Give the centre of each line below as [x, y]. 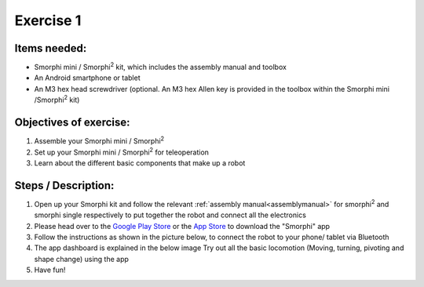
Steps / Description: [64, 185]
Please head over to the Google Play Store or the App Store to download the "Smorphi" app [182, 226]
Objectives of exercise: [72, 123]
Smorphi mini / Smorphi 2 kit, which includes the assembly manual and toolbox [160, 67]
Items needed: [51, 48]
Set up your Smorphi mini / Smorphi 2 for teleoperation [122, 151]
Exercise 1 [48, 20]
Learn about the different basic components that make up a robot [140, 163]
